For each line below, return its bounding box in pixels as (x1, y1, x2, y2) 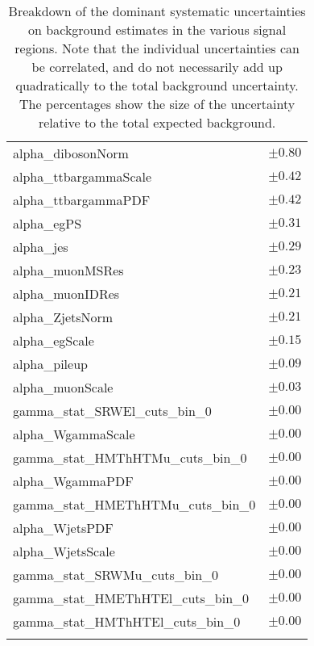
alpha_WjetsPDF (13, 518, 114, 537)
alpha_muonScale (13, 378, 114, 396)
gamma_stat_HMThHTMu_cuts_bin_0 (13, 448, 247, 467)
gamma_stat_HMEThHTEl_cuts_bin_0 (13, 589, 250, 607)
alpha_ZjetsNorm (13, 308, 114, 326)
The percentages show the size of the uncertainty (19, 94, 295, 113)
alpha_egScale (13, 331, 94, 350)
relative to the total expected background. (38, 113, 276, 132)
